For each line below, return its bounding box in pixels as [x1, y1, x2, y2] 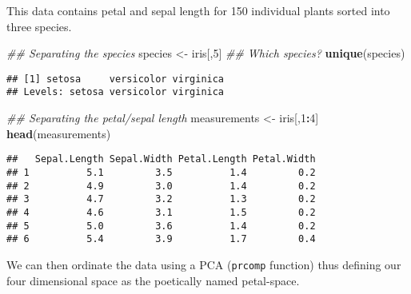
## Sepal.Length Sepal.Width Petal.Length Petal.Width [6, 153, 316, 165]
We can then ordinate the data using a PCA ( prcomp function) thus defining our [6, 256, 401, 272]
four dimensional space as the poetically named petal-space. [6, 272, 300, 288]
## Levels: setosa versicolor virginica [6, 86, 225, 98]
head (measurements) [6, 125, 111, 141]
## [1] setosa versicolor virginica [6, 73, 225, 85]
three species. [6, 18, 72, 34]
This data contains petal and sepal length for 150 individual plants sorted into [6, 2, 390, 18]
